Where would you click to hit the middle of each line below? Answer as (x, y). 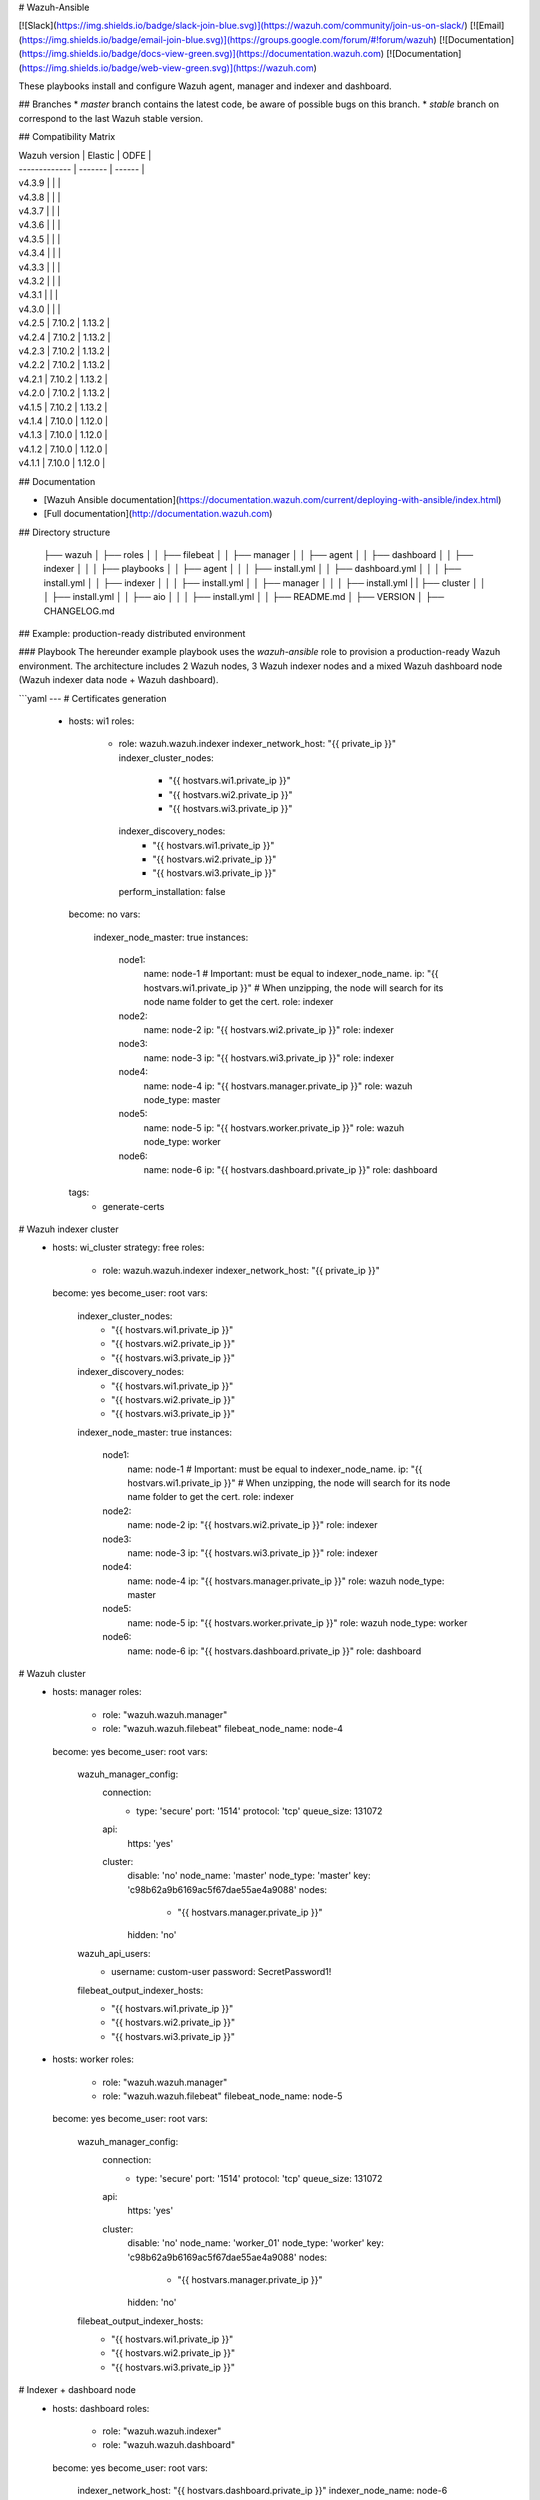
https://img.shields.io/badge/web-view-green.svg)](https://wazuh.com (167, 67)
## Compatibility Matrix (67, 137)
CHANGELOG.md (79, 611)
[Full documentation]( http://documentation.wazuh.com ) (158, 514)
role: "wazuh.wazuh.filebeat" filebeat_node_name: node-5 (222, 2096)
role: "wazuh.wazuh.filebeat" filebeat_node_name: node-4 (223, 1729)
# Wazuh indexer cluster (68, 1229)
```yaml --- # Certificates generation (92, 698)
